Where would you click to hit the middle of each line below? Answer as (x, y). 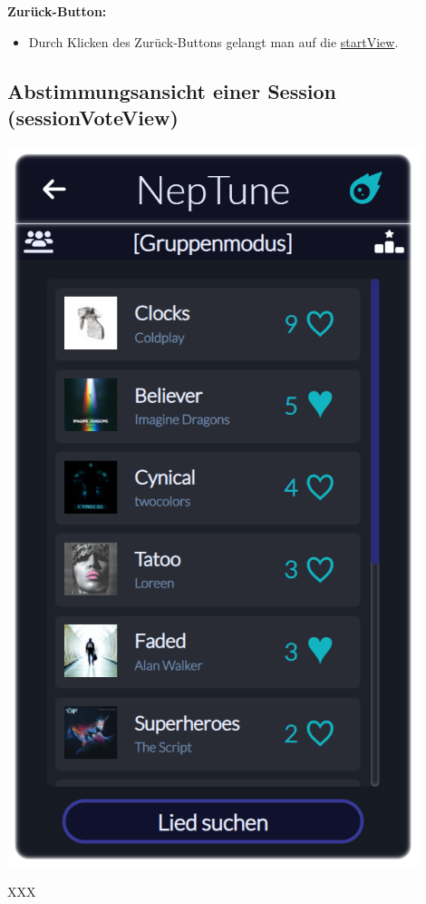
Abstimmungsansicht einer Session (172, 90)
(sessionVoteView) (93, 117)
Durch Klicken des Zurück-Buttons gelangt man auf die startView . (213, 41)
